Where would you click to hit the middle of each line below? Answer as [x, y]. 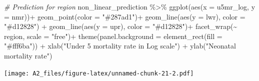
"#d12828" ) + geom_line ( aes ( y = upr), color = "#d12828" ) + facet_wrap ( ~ [121, 26]
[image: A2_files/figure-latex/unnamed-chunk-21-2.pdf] [99, 73]
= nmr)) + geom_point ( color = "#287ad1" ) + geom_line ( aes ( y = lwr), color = [125, 16]
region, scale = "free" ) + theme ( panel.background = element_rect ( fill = [113, 36]
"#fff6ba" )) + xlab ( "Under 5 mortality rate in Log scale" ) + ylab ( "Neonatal [120, 46]
